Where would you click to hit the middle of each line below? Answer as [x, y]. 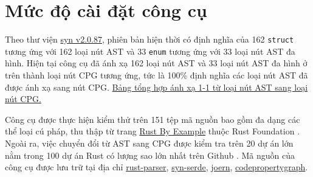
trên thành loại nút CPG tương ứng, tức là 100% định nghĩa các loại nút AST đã [156, 75]
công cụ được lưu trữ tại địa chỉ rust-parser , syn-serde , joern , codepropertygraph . [156, 167]
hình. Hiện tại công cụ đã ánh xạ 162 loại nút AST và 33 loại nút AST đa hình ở [156, 63]
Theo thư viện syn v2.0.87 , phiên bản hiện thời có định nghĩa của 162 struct [150, 39]
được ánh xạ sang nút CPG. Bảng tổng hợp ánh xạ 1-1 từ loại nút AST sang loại [156, 87]
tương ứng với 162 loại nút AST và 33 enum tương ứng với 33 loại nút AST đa [150, 51]
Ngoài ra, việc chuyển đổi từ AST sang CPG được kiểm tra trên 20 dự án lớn [149, 143]
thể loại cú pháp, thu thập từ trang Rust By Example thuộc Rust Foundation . [153, 131]
